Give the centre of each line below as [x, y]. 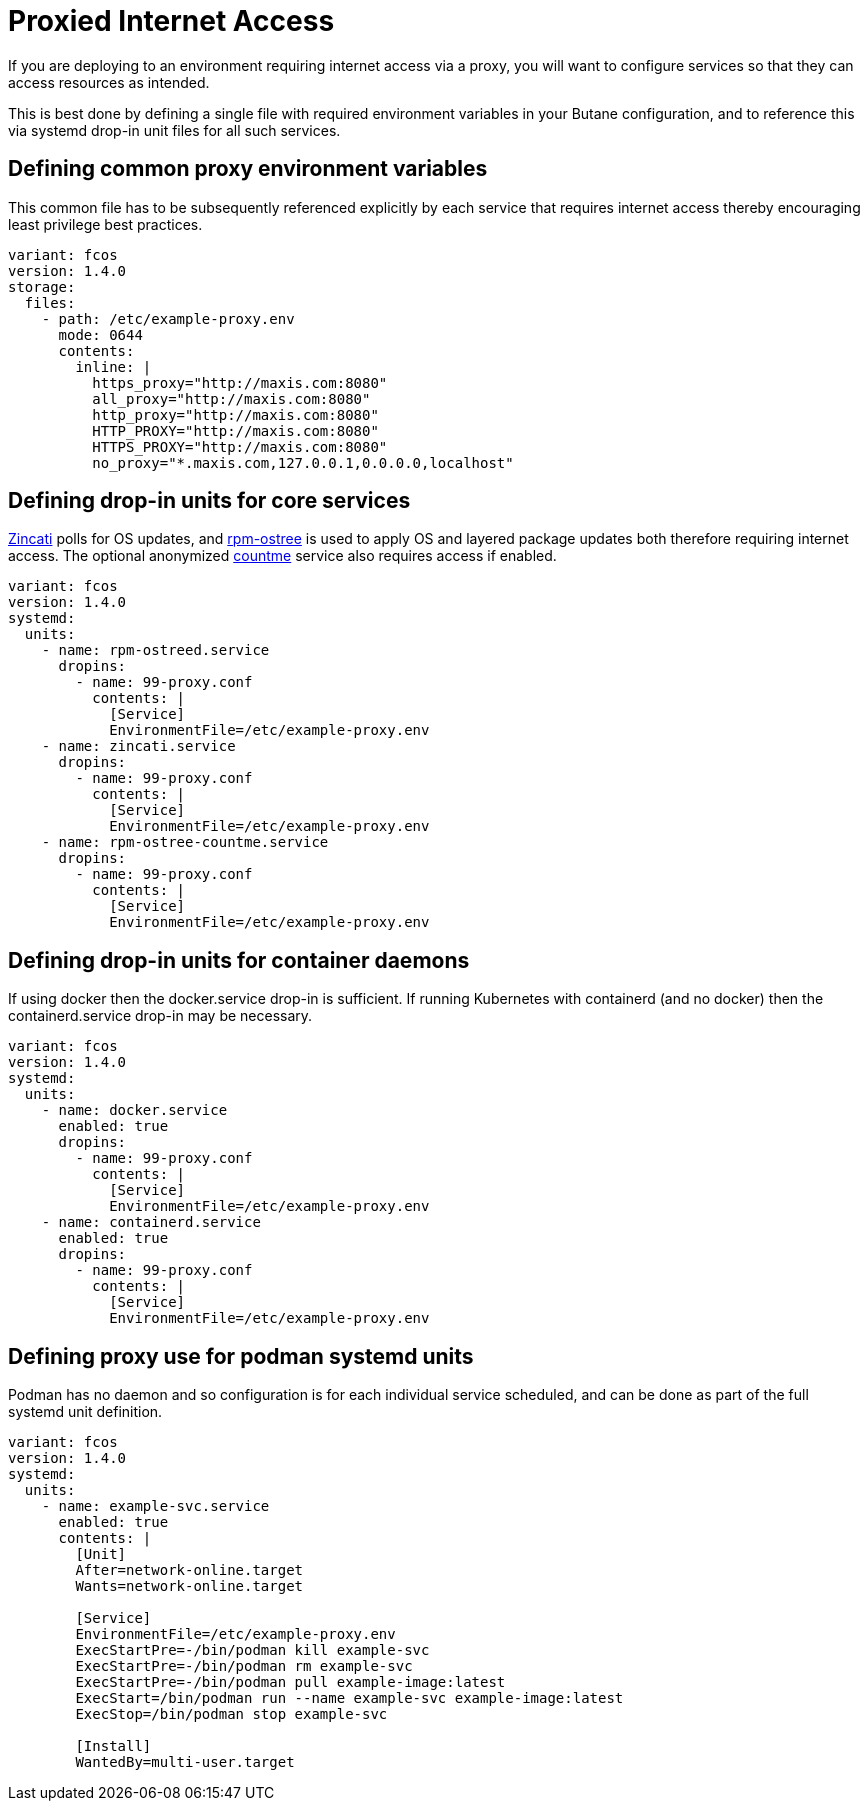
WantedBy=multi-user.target [185, 1762]
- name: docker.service [134, 1110]
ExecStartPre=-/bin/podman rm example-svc [244, 1666]
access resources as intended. [109, 82]
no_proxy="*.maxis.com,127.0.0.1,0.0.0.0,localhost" [303, 462]
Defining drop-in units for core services [209, 501]
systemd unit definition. [85, 1412]
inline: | [113, 366]
